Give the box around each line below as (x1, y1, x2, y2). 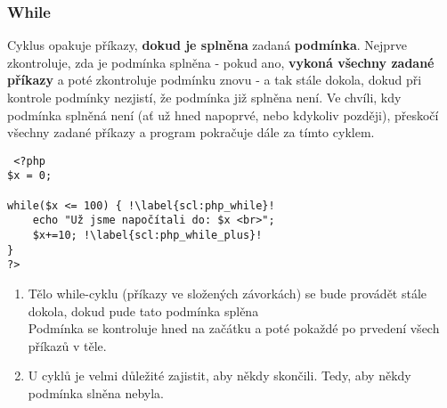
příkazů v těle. (28, 336, 107, 355)
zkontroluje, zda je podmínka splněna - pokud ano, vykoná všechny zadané (7, 53, 435, 71)
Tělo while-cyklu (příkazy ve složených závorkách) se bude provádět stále (28, 284, 427, 303)
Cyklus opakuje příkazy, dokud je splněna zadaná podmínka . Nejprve (7, 36, 407, 54)
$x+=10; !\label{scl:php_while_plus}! (32, 229, 263, 242)
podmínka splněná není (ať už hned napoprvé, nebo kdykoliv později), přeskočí (7, 105, 439, 124)
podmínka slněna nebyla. (28, 384, 164, 402)
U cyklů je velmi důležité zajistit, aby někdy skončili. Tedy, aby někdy (28, 366, 411, 385)
